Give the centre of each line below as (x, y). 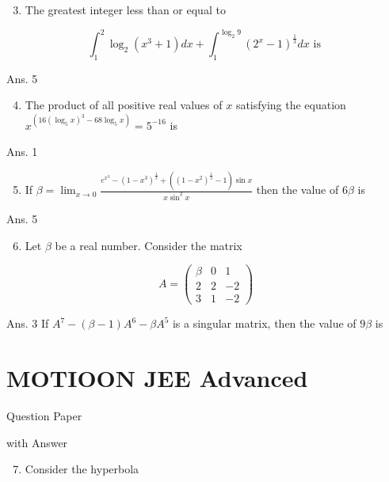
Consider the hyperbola (82, 469)
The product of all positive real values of (124, 105)
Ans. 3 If (28, 323)
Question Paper (44, 416)
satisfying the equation (291, 105)
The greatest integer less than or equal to (125, 9)
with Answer (37, 442)
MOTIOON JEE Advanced (157, 378)
